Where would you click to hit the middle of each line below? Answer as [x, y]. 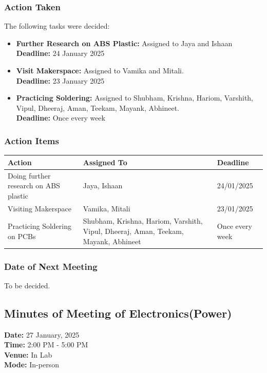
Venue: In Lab [28, 354]
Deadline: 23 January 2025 [60, 80]
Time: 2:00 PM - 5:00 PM [46, 345]
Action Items [32, 140]
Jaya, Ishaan [103, 185]
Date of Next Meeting [51, 266]
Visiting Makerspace [40, 208]
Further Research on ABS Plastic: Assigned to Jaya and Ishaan [124, 43]
